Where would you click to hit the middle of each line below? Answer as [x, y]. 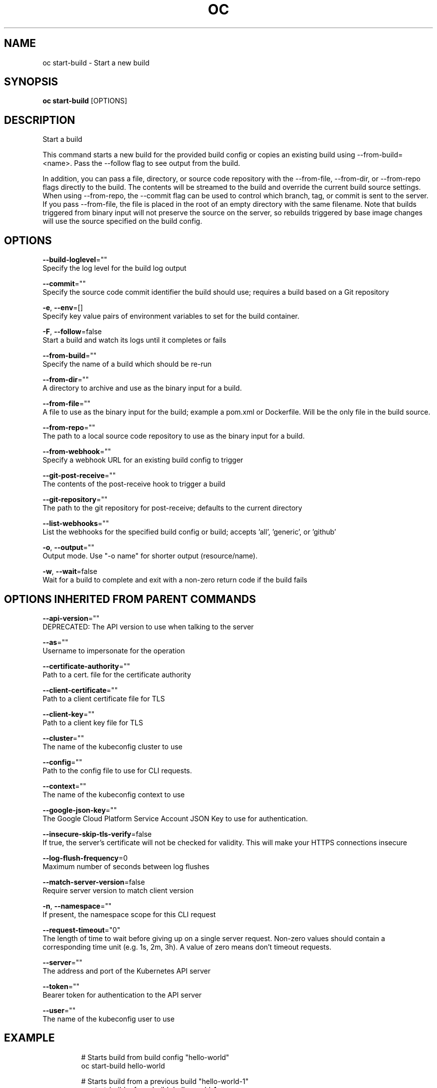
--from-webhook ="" [77, 452]
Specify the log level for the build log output [114, 268]
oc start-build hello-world [123, 1066]
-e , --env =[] [63, 308]
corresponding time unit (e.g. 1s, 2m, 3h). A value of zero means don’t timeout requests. [187, 947]
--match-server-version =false [94, 882]
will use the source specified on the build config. [122, 221]
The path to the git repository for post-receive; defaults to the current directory [172, 508]
